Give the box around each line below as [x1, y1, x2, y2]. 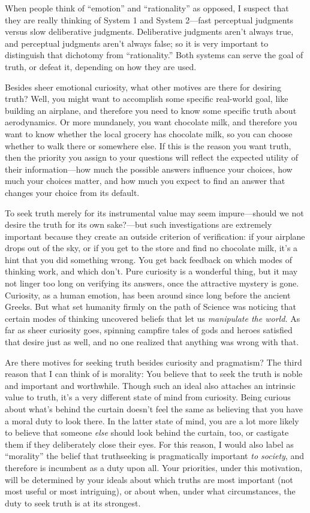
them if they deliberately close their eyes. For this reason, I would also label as [5, 437, 294, 450]
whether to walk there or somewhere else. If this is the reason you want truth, [5, 139, 291, 152]
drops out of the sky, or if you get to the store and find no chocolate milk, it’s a [5, 242, 298, 254]
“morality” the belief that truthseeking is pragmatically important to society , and [5, 449, 304, 462]
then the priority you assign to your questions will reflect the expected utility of [5, 151, 298, 164]
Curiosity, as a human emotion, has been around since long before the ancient [5, 288, 291, 301]
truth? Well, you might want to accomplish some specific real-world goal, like [5, 92, 288, 105]
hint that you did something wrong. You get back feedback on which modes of [5, 253, 292, 265]
